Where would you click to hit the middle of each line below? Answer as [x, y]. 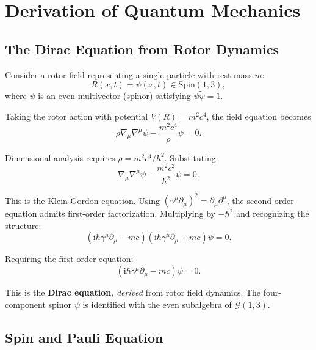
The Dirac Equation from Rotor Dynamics [142, 49]
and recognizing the [272, 213]
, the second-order [260, 200]
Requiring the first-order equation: [69, 259]
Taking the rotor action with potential [77, 116]
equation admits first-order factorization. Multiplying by [110, 213]
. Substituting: [191, 157]
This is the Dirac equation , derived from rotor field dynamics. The [133, 292]
